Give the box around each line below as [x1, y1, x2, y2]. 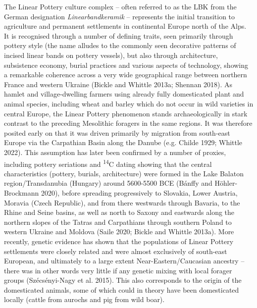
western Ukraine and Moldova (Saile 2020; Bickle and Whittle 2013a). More [4, 226, 234, 237]
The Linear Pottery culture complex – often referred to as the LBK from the [4, 1, 237, 11]
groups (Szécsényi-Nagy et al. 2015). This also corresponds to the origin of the [4, 275, 242, 285]
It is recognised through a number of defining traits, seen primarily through [4, 30, 233, 41]
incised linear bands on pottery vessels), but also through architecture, [4, 50, 218, 60]
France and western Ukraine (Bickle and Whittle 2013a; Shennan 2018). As [4, 79, 233, 89]
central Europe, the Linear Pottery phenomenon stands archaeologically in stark [4, 108, 248, 118]
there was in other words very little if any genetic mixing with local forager [4, 265, 232, 275]
